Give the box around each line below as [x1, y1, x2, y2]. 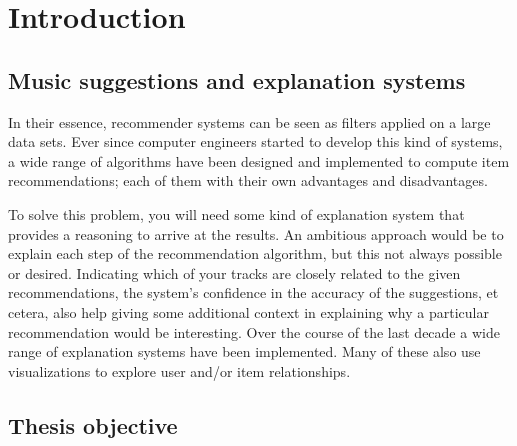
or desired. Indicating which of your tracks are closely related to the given [8, 262, 461, 283]
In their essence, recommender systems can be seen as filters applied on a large [8, 111, 491, 132]
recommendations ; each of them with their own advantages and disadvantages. [8, 170, 488, 191]
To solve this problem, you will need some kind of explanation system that [8, 203, 465, 224]
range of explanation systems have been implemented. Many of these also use [8, 341, 481, 362]
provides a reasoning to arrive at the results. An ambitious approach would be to [8, 223, 504, 244]
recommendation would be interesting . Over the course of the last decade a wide [8, 321, 500, 342]
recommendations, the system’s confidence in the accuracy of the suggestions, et [8, 282, 499, 303]
